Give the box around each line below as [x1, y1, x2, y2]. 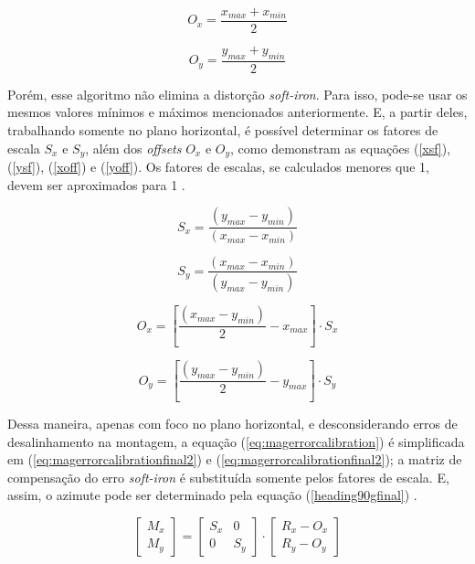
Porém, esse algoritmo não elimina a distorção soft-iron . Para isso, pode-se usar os [7, 84, 468, 103]
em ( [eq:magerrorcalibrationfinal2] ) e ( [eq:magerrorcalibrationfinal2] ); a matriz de [7, 450, 462, 469]
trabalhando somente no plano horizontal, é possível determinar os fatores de [7, 121, 438, 140]
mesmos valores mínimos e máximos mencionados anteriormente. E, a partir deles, [7, 102, 468, 122]
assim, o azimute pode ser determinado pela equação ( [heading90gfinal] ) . [7, 485, 417, 505]
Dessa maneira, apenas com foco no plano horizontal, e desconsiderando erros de [7, 414, 458, 432]
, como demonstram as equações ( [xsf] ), [230, 138, 451, 157]
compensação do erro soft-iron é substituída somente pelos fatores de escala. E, [7, 467, 449, 486]
